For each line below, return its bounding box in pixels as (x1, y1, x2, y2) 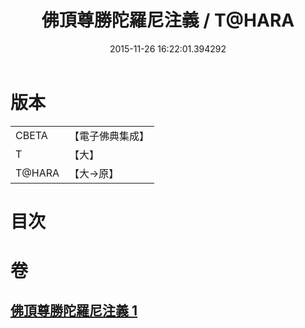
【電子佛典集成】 (69, 129, 150, 143)
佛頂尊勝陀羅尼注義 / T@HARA (41, 9, 295, 32)
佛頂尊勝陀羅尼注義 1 (10, 302, 138, 320)
